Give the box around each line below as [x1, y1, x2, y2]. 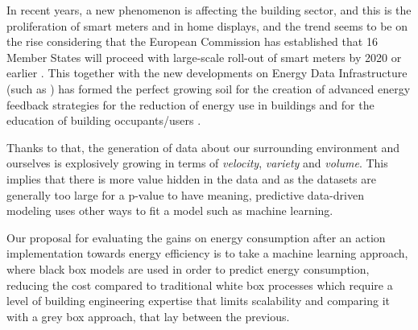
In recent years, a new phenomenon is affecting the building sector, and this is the [6, 2, 412, 18]
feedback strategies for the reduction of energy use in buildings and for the [6, 96, 375, 113]
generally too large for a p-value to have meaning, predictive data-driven [6, 186, 364, 203]
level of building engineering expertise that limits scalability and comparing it [6, 292, 390, 309]
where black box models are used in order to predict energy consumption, [6, 260, 370, 277]
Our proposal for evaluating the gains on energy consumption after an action [6, 229, 386, 245]
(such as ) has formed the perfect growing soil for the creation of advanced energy [6, 80, 411, 97]
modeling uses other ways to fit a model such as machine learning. [6, 202, 333, 219]
